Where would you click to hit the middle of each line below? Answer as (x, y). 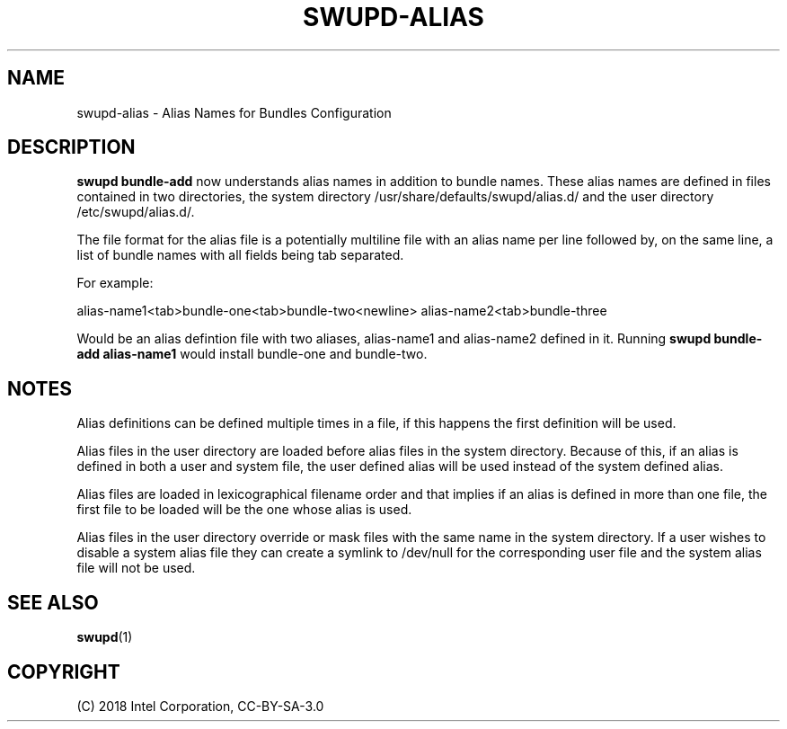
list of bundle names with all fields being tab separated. (240, 255)
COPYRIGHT (64, 671)
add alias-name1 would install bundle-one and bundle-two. (252, 354)
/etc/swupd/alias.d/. (136, 212)
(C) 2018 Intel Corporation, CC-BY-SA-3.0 (200, 706)
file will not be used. (136, 568)
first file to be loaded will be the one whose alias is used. (244, 510)
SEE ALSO (53, 602)
